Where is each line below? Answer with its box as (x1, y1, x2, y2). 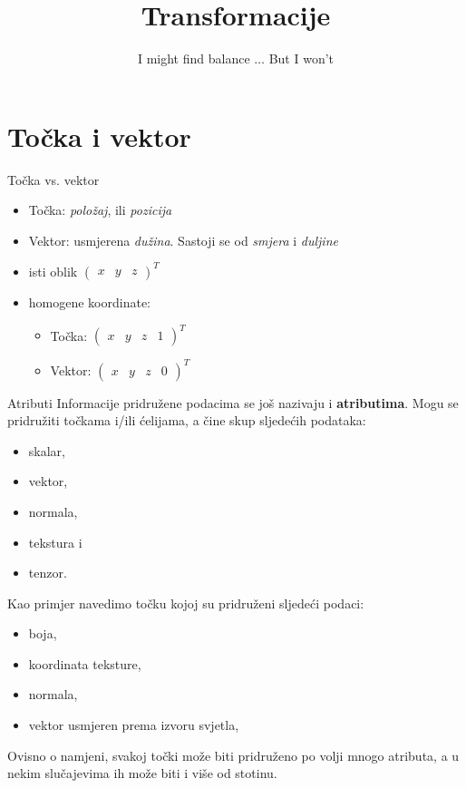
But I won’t (268, 49, 335, 68)
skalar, (28, 441, 65, 460)
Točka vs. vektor (7, 170, 100, 189)
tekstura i (28, 532, 83, 551)
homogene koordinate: (28, 292, 151, 311)
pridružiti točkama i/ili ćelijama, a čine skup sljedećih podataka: (7, 411, 366, 430)
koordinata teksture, (28, 654, 141, 673)
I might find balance (137, 49, 250, 68)
